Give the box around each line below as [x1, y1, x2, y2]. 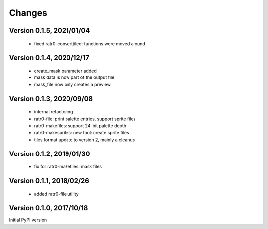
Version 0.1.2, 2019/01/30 [9, 150, 90, 158]
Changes [9, 7, 47, 18]
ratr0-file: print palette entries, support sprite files [34, 116, 136, 122]
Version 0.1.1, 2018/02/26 [9, 176, 89, 185]
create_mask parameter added [34, 68, 97, 74]
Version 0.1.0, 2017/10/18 [9, 204, 88, 212]
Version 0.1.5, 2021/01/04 [9, 26, 90, 35]
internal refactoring [34, 109, 73, 115]
